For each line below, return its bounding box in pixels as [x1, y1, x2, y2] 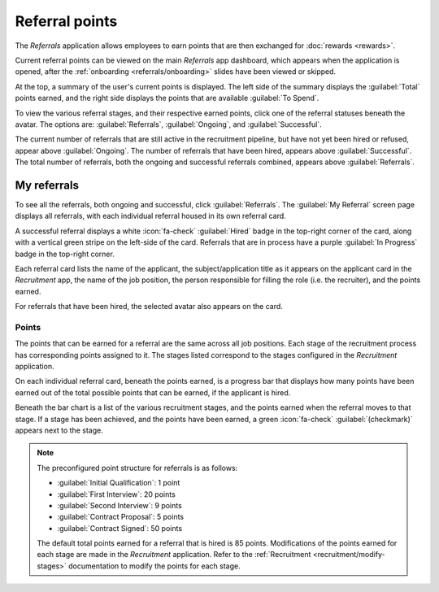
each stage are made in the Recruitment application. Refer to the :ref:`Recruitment [37, 550, 311, 559]
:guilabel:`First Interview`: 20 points [57, 489, 176, 499]
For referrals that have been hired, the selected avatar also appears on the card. [15, 302, 284, 311]
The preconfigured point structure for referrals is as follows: [37, 463, 238, 472]
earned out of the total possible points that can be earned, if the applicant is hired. [15, 387, 291, 398]
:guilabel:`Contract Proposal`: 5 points [57, 512, 185, 522]
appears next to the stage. [15, 425, 103, 435]
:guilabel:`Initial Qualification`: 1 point [57, 478, 180, 488]
